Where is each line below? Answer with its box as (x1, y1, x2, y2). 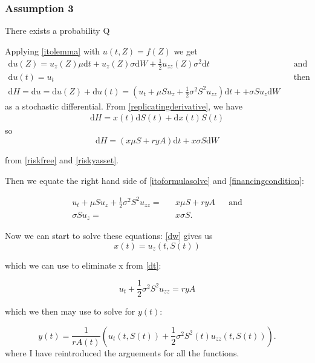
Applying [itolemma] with (5, 44, 100, 57)
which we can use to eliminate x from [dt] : (5, 258, 161, 271)
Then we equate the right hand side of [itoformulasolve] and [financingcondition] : (5, 174, 304, 186)
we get (174, 44, 198, 57)
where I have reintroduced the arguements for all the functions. (5, 346, 239, 359)
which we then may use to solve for (5, 305, 135, 318)
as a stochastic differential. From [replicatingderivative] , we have (5, 99, 242, 112)
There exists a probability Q (5, 24, 110, 37)
